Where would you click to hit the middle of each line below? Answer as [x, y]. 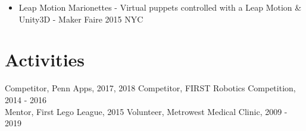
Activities [45, 60]
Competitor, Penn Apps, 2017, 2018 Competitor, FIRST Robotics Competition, [150, 88]
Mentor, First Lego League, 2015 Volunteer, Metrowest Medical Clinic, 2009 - [146, 111]
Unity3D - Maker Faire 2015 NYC [81, 19]
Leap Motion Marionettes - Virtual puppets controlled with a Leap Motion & [160, 7]
